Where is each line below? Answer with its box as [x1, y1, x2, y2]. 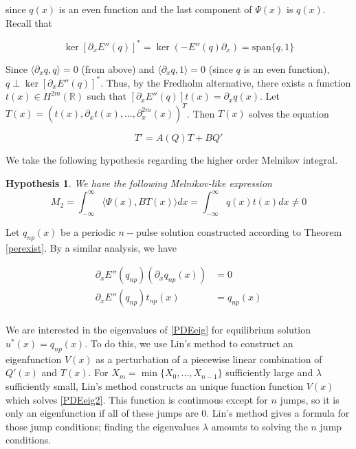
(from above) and [81, 61, 155, 76]
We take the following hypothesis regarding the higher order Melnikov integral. [5, 153, 338, 167]
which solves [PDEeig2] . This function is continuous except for [5, 392, 268, 406]
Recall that [5, 15, 52, 30]
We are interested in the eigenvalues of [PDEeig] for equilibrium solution [5, 322, 311, 337]
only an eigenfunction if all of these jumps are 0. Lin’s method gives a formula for [5, 406, 350, 420]
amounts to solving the [211, 419, 308, 433]
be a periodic [60, 224, 115, 239]
